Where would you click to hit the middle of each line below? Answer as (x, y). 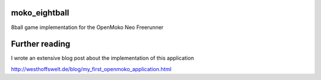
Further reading (41, 44)
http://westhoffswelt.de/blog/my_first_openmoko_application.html (91, 69)
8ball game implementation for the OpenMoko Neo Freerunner (87, 27)
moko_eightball (40, 13)
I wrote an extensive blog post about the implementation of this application (103, 58)
